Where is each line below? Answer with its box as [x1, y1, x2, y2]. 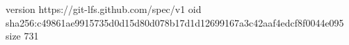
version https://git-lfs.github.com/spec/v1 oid [6, 2, 202, 16]
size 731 [6, 29, 39, 43]
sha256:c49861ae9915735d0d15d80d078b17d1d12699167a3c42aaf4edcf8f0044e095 [6, 15, 344, 29]
